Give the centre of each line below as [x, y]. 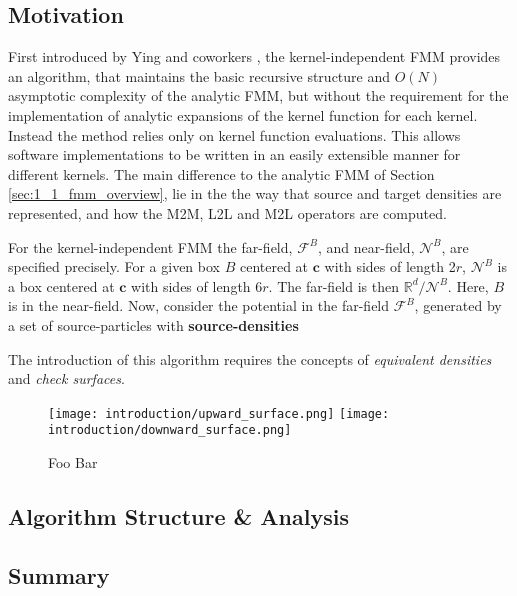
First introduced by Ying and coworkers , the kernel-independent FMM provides [254, 56]
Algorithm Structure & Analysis [178, 516]
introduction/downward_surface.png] [170, 430]
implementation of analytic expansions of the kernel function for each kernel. [243, 114]
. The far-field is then [334, 285]
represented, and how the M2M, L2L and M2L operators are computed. [227, 212]
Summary [59, 574]
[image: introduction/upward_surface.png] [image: [219, 413]
